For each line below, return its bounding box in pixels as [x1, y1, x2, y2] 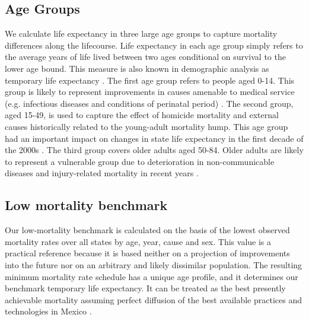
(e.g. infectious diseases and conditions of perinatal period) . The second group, [5, 97, 294, 109]
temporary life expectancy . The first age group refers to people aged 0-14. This [5, 74, 295, 86]
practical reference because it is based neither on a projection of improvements [5, 247, 290, 259]
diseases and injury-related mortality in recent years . [5, 167, 199, 179]
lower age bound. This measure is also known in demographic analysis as [5, 62, 269, 74]
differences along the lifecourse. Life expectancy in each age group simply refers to [5, 39, 303, 51]
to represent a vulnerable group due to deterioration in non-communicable [5, 155, 275, 167]
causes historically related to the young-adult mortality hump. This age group [5, 120, 288, 132]
